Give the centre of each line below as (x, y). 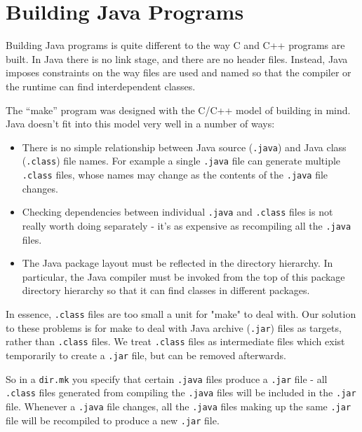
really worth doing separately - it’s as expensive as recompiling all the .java (187, 225)
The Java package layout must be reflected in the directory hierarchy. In (177, 263)
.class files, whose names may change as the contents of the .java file (175, 174)
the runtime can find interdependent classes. (101, 86)
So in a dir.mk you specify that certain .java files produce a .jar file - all (167, 378)
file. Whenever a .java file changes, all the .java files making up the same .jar (179, 406)
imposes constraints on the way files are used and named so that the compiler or (179, 72)
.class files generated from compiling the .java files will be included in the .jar (181, 392)
